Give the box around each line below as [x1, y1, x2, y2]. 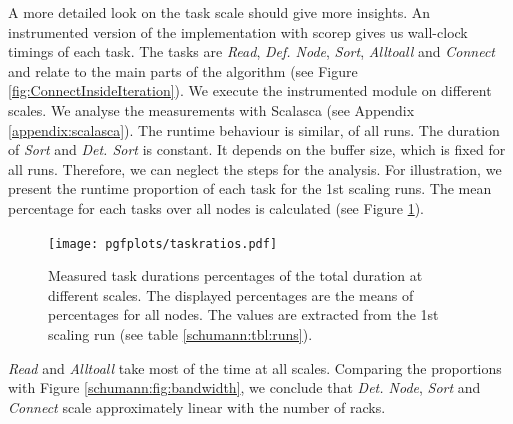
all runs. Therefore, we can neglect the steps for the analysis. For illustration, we [8, 158, 502, 179]
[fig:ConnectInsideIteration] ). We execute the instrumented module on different [8, 80, 492, 101]
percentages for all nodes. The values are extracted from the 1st [48, 304, 439, 325]
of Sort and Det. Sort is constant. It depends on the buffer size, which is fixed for [8, 139, 506, 160]
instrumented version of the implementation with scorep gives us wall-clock [8, 21, 468, 42]
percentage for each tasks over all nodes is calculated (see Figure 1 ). [8, 197, 425, 218]
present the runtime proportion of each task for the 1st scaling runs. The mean [8, 178, 492, 199]
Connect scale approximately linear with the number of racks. [8, 396, 386, 417]
